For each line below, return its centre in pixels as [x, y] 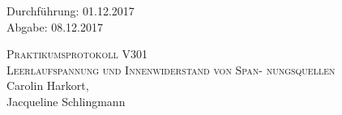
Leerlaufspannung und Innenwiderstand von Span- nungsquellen [171, 69]
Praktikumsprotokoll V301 [77, 54]
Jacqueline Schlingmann [66, 101]
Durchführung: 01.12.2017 [71, 11]
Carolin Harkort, [48, 85]
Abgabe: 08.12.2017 [55, 26]
